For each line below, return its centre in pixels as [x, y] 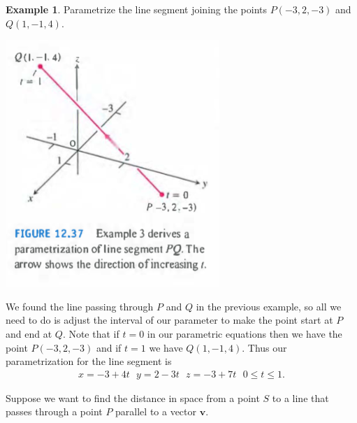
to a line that [300, 397]
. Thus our [264, 347]
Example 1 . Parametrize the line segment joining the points [137, 9]
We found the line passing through [80, 306]
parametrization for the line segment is [89, 361]
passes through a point [54, 411]
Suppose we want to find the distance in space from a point [133, 397]
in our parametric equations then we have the [245, 333]
